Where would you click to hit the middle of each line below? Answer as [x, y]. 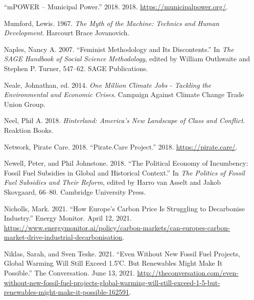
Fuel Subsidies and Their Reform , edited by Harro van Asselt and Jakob [113, 182]
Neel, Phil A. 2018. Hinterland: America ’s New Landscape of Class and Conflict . [125, 120]
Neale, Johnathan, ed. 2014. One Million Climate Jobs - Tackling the [108, 85]
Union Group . [25, 104]
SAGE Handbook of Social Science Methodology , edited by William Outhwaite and [127, 59]
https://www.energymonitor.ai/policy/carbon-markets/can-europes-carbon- [117, 227]
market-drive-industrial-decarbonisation [63, 237]
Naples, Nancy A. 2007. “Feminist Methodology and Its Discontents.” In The [119, 49]
